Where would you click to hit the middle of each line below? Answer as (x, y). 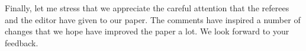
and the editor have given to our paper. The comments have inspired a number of (153, 19)
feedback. (22, 42)
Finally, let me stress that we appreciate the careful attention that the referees (147, 8)
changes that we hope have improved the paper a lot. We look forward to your (147, 31)
